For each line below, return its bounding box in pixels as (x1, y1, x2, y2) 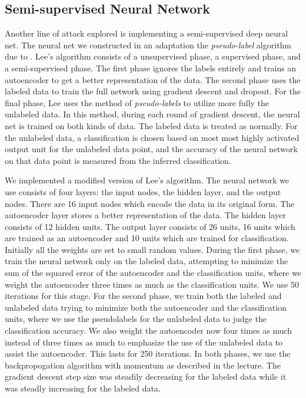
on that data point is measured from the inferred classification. (5, 154, 231, 166)
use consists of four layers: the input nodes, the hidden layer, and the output (5, 185, 281, 198)
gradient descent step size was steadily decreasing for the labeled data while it (5, 370, 287, 383)
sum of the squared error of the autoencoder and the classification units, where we (5, 267, 301, 279)
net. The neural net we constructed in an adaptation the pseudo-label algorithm (5, 38, 292, 51)
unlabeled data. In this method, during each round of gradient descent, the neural (5, 108, 300, 120)
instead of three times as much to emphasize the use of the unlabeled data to (5, 335, 283, 348)
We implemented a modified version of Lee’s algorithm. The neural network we (5, 174, 290, 186)
